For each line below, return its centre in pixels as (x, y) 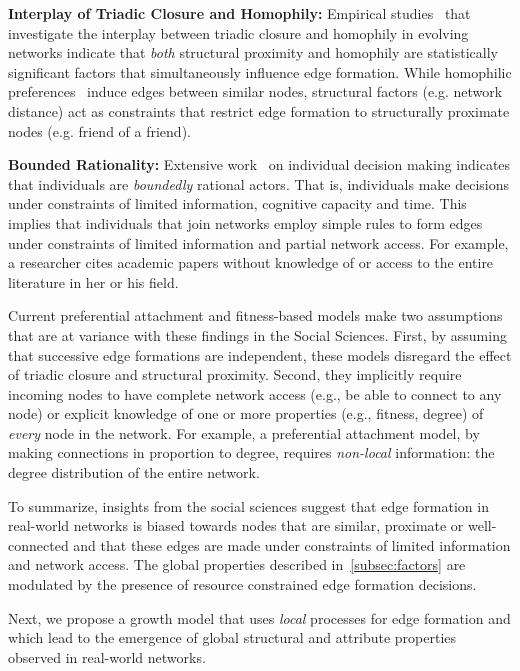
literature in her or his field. (93, 281)
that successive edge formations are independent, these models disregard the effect (260, 354)
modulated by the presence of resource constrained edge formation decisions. (242, 584)
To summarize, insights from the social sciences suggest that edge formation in (248, 505)
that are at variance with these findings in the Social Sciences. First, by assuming (257, 334)
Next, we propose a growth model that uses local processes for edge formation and (259, 617)
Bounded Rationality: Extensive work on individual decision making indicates (259, 164)
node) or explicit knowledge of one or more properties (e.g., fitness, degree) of (246, 413)
